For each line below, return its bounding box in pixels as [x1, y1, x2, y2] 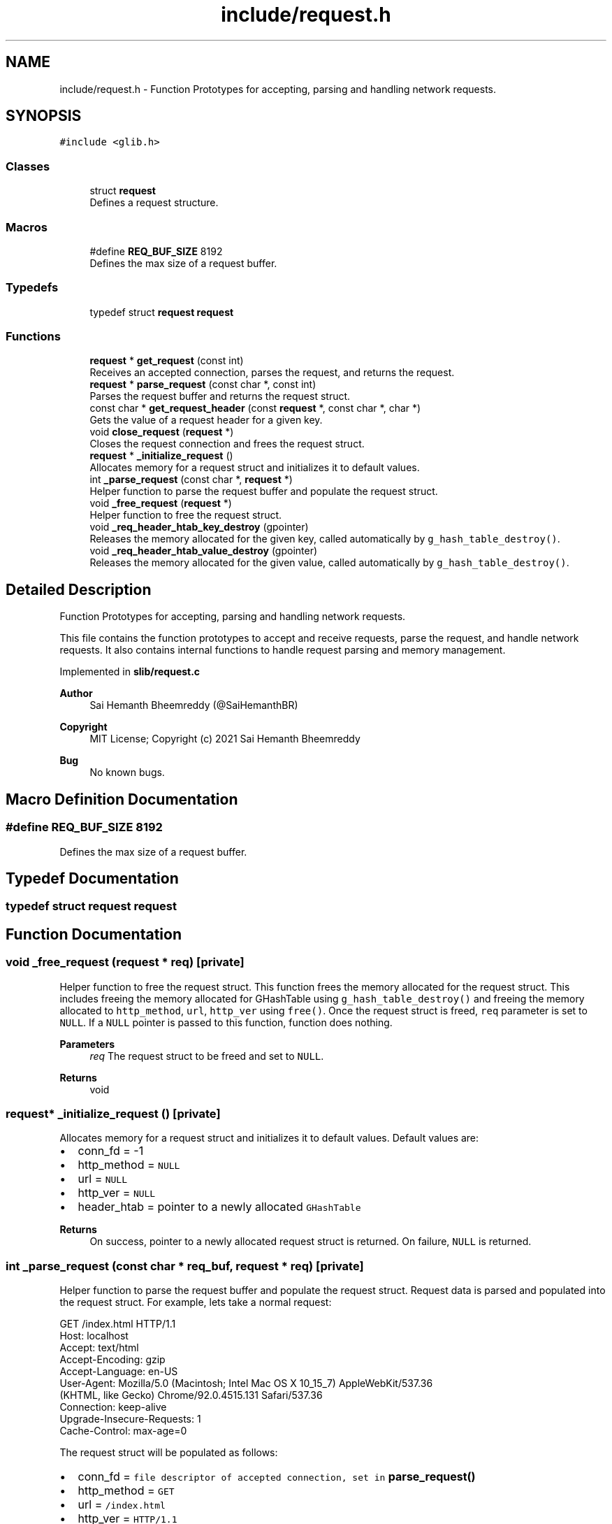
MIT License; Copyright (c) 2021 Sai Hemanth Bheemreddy [89, 733, 360, 745]
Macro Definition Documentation [6, 790, 238, 808]
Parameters [59, 1037, 115, 1050]
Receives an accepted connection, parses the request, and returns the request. [89, 366, 455, 379]
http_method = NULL [78, 1158, 180, 1172]
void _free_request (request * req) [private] [6, 955, 245, 970]
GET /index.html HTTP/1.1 [59, 1318, 176, 1330]
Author [59, 687, 93, 700]
